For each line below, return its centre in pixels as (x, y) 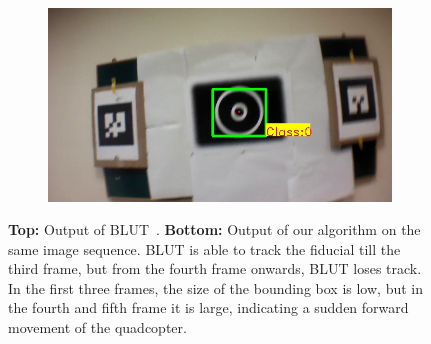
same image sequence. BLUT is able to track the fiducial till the (204, 248)
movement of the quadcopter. (97, 327)
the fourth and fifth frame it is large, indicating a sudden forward (208, 307)
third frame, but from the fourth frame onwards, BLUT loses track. (215, 268)
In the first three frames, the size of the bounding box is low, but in (215, 287)
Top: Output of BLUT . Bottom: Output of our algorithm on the (214, 229)
